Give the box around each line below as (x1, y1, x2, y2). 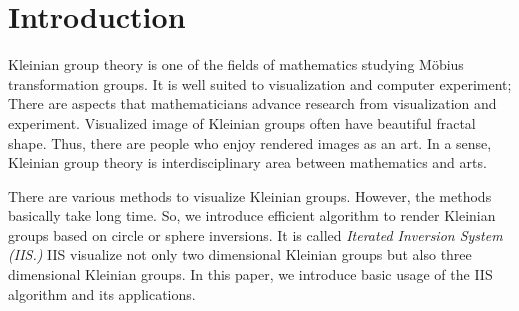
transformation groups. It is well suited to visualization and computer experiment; (8, 73, 512, 94)
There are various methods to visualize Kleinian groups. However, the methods (8, 185, 492, 206)
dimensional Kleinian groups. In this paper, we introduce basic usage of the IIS (8, 264, 493, 285)
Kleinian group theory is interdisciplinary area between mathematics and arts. (8, 152, 487, 173)
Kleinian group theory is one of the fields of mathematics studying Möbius (8, 54, 464, 75)
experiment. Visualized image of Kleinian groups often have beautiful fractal (8, 112, 476, 133)
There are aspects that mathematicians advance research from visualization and (8, 93, 497, 114)
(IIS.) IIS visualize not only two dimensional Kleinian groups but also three (8, 244, 472, 265)
